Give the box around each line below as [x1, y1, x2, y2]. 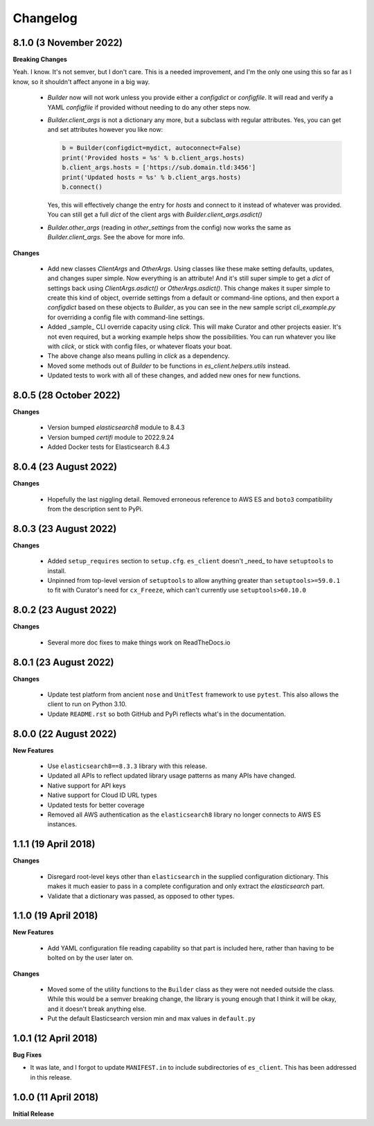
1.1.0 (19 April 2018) [12, 910, 98, 922]
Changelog [12, 10, 78, 26]
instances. [47, 820, 78, 828]
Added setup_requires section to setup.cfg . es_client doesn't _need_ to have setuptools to [47, 557, 334, 565]
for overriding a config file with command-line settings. [47, 313, 205, 321]
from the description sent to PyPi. [47, 504, 143, 513]
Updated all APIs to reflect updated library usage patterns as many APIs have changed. [47, 771, 296, 780]
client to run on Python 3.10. [47, 700, 127, 708]
